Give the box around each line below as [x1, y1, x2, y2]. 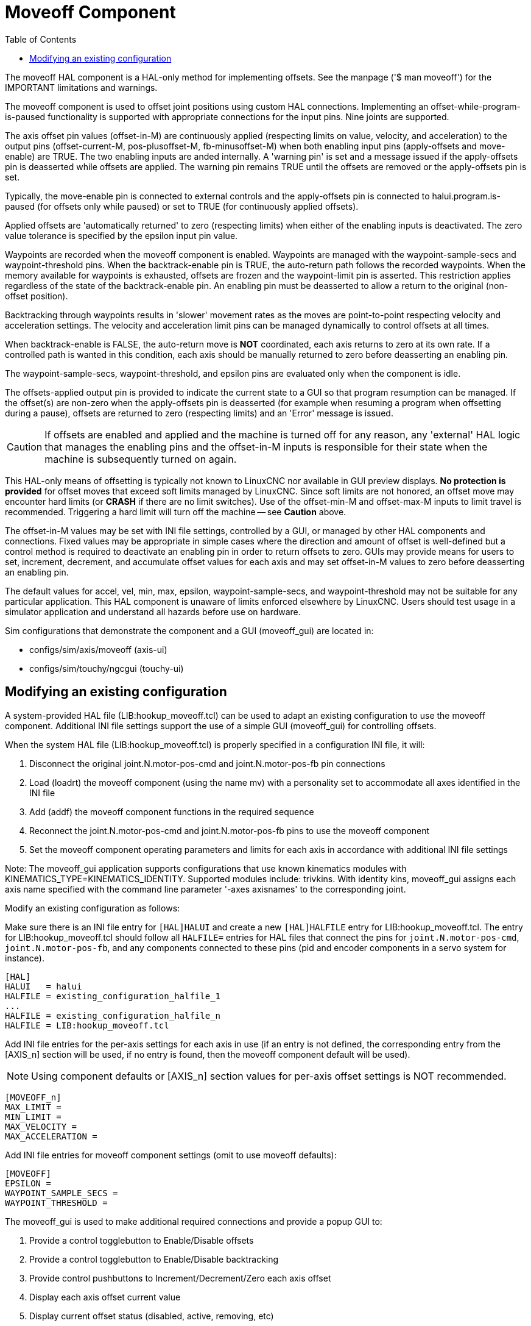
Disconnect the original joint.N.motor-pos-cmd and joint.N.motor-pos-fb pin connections [29, 758, 385, 769]
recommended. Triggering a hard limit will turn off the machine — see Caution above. [5, 506, 346, 517]
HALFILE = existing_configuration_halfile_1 [5, 991, 221, 1001]
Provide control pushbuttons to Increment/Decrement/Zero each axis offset [29, 1272, 331, 1283]
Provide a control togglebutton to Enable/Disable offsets [29, 1235, 254, 1246]
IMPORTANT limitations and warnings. [5, 82, 158, 93]
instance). [5, 952, 44, 963]
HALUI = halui [5, 981, 82, 991]
